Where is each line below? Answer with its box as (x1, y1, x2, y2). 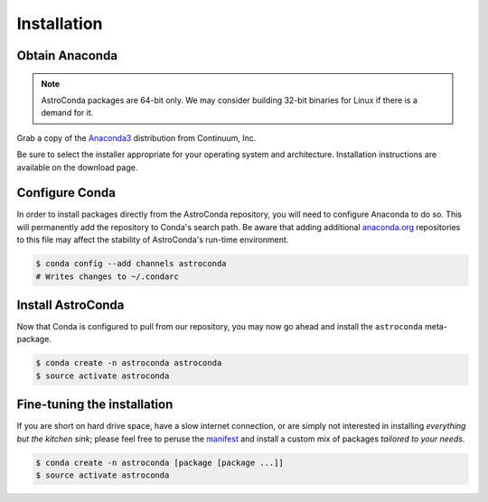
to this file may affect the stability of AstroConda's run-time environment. (16, 235, 289, 246)
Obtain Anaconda (16, 48, 117, 63)
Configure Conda (16, 185, 117, 200)
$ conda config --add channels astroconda (35, 258, 227, 269)
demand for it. (41, 107, 94, 118)
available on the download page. (16, 162, 138, 172)
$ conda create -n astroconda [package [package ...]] (35, 457, 284, 468)
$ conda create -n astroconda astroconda (35, 358, 222, 368)
